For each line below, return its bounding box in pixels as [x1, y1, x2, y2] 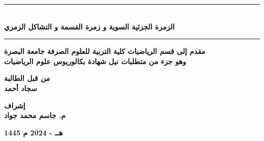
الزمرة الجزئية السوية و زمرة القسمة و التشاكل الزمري [4, 21, 175, 32]
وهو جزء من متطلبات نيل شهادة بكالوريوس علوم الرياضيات [4, 55, 186, 66]
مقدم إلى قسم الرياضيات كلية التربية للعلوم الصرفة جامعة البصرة [4, 46, 206, 57]
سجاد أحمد [4, 82, 37, 93]
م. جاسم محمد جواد [4, 110, 66, 121]
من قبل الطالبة [4, 73, 50, 83]
